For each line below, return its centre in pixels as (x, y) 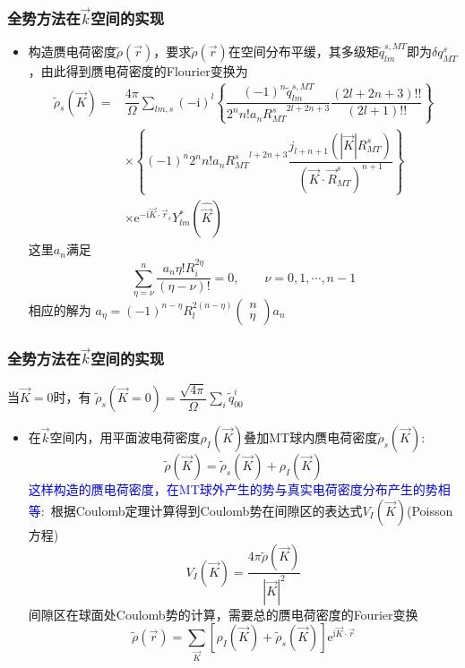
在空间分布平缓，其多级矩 (303, 51)
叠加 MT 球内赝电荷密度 (311, 437)
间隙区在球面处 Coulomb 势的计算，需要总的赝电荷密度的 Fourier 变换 (223, 614)
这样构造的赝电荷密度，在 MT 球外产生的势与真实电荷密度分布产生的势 (233, 489)
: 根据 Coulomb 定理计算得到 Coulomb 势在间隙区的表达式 (202, 510)
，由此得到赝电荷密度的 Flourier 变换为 (138, 70)
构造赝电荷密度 (72, 51)
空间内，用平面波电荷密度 (125, 437)
